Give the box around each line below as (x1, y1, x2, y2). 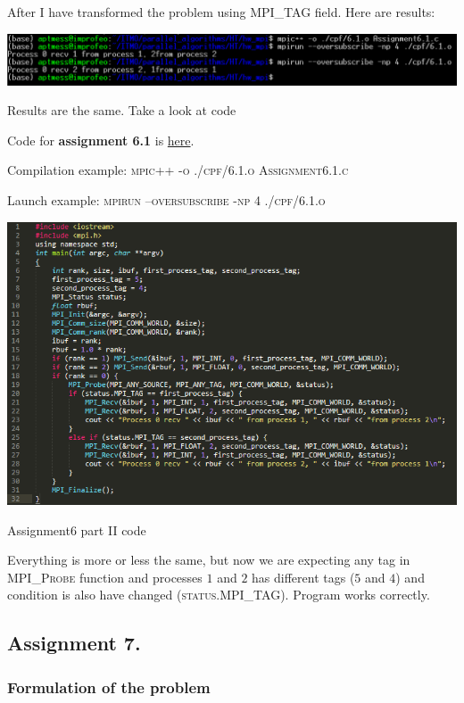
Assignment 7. (7, 629, 141, 657)
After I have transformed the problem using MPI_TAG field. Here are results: (7, 3, 435, 21)
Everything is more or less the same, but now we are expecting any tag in (7, 550, 410, 569)
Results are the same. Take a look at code (7, 101, 236, 120)
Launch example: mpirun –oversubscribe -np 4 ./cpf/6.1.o (7, 191, 326, 210)
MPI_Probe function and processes (7, 567, 203, 586)
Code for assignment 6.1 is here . (7, 130, 195, 149)
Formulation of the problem (7, 675, 211, 698)
